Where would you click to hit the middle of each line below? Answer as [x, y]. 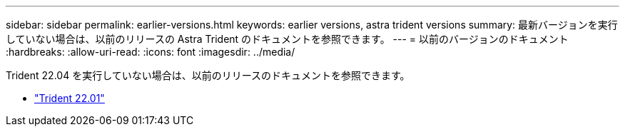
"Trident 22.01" [70, 98]
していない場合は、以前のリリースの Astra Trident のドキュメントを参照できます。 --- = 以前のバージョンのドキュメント [287, 39]
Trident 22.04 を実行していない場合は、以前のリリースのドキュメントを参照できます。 [208, 75]
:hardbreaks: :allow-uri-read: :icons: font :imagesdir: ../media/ [151, 52]
